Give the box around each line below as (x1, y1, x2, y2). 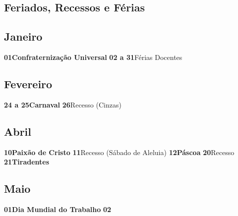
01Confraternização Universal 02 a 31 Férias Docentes (4, 52, 182, 62)
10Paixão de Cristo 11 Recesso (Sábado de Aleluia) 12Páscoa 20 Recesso (4, 147, 235, 157)
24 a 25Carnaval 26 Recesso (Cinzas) (4, 99, 121, 109)
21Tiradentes (4, 157, 50, 167)
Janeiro (4, 29, 43, 44)
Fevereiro (4, 76, 53, 91)
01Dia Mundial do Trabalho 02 (4, 204, 112, 214)
